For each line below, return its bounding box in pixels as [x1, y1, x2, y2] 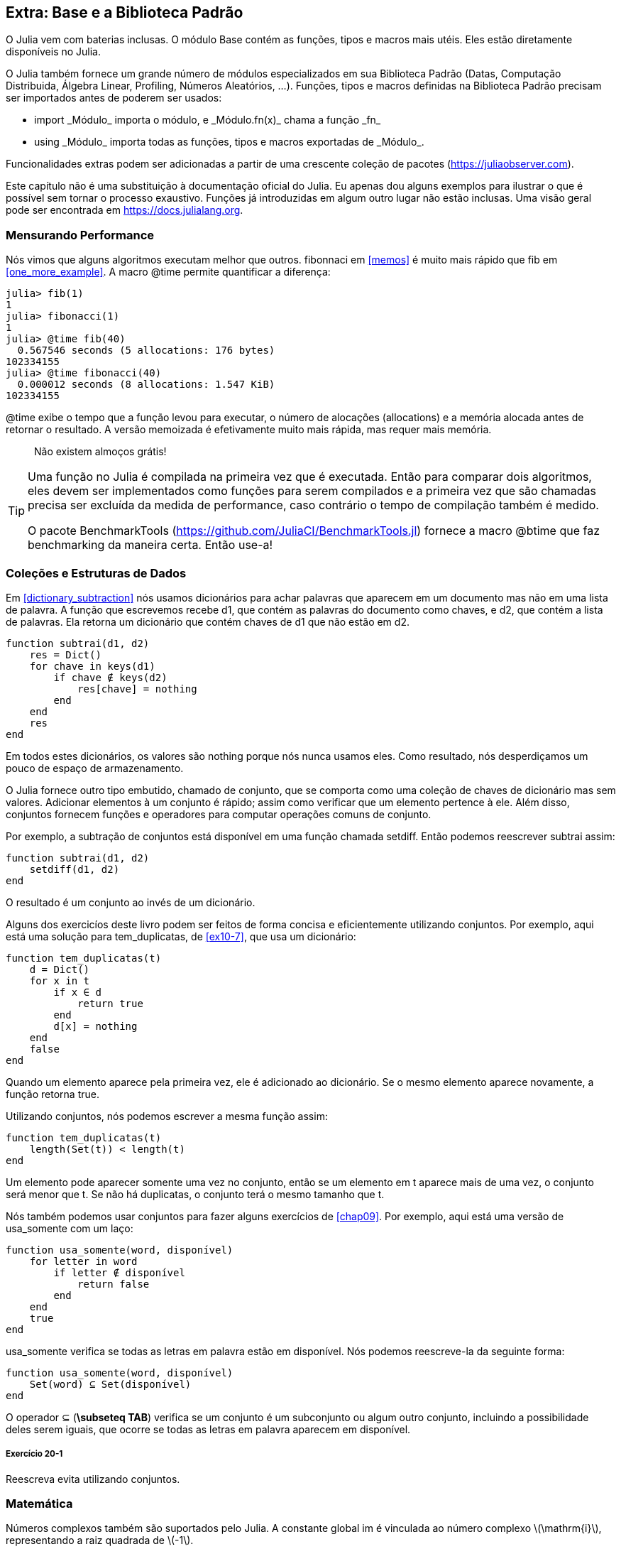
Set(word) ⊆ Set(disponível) [29, 1378, 192, 1390]
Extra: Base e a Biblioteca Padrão [6, 4, 243, 21]
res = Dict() [29, 648, 101, 661]
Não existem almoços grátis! [34, 445, 167, 458]
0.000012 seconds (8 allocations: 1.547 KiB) [17, 379, 275, 391]
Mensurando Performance [6, 227, 155, 242]
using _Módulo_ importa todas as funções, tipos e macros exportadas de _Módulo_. [34, 136, 424, 148]
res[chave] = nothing [77, 683, 197, 695]
